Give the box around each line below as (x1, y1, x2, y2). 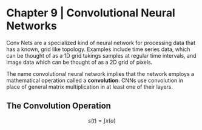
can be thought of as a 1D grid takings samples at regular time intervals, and (6, 52, 197, 59)
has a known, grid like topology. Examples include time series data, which (6, 46, 190, 53)
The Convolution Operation (6, 101, 111, 111)
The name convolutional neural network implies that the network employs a (6, 70, 195, 77)
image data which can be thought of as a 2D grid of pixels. (6, 58, 153, 66)
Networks (6, 19, 58, 33)
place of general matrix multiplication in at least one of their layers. (6, 83, 173, 91)
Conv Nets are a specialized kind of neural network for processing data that (6, 39, 196, 46)
